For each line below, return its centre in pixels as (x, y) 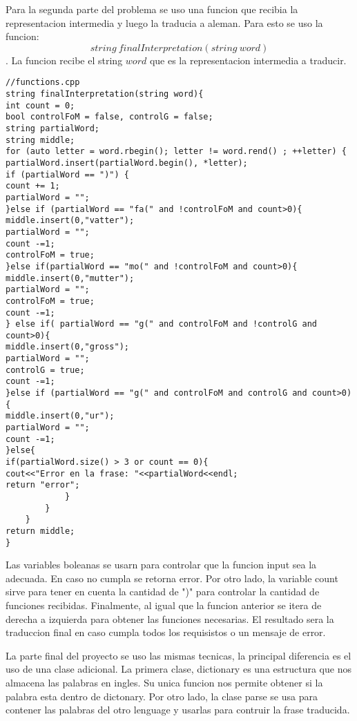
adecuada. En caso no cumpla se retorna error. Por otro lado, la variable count (172, 578)
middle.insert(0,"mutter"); (70, 278)
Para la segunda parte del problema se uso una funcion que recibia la (152, 9)
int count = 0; (40, 105)
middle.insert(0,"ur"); (60, 416)
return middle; (40, 531)
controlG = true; (45, 370)
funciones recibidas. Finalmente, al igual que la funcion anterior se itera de (164, 605)
